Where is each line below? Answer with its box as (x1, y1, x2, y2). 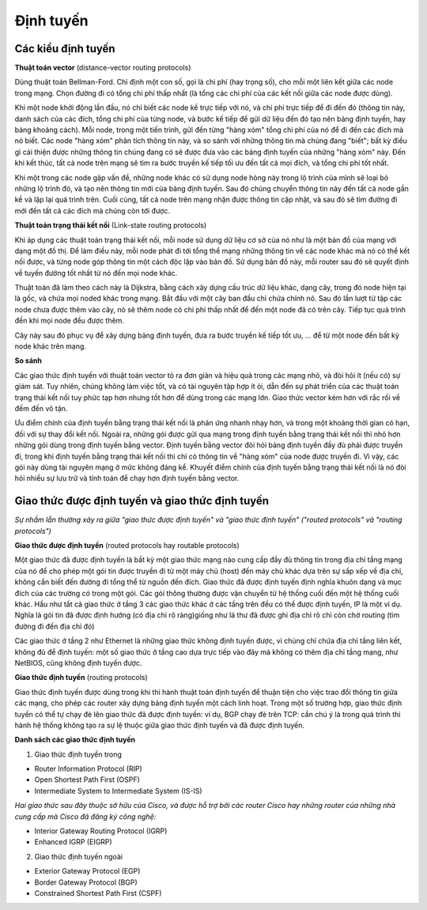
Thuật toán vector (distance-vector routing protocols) (14, 63, 191, 73)
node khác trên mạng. (14, 342, 87, 351)
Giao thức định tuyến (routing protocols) (14, 673, 148, 682)
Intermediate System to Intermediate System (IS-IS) (34, 786, 202, 795)
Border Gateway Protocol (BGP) (34, 878, 138, 887)
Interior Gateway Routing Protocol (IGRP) (34, 826, 168, 836)
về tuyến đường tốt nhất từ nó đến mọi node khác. (14, 268, 178, 278)
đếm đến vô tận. (14, 404, 68, 413)
